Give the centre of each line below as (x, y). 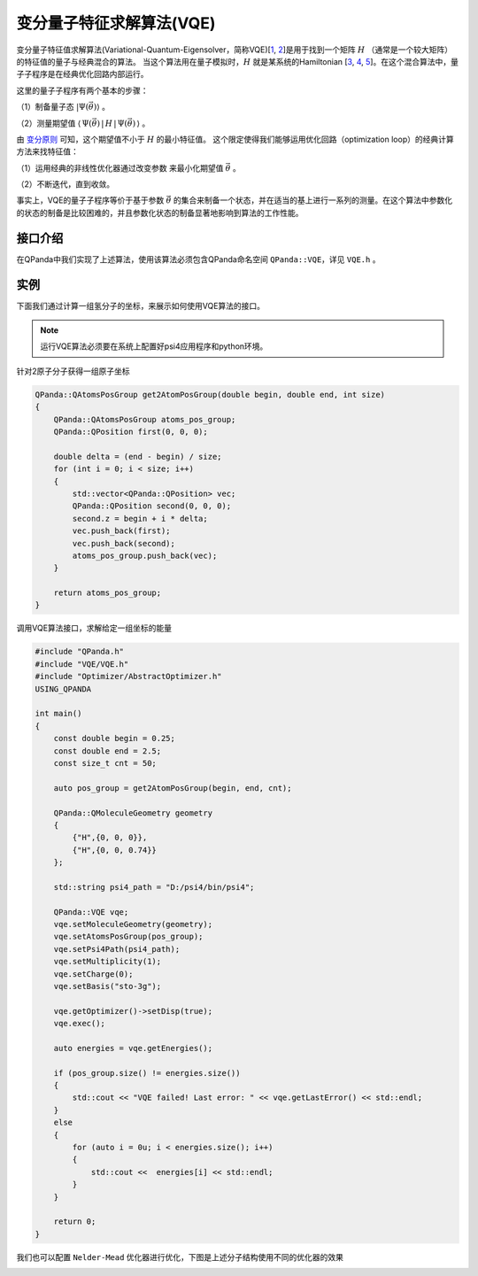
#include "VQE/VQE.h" (82, 664)
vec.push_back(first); (122, 531)
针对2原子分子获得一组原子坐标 (73, 371)
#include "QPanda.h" (79, 652)
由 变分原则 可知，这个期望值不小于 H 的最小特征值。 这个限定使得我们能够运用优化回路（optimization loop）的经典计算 (235, 139)
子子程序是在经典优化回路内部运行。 (82, 74)
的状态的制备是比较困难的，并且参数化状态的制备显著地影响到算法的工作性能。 (160, 213)
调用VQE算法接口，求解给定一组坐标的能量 (94, 628)
